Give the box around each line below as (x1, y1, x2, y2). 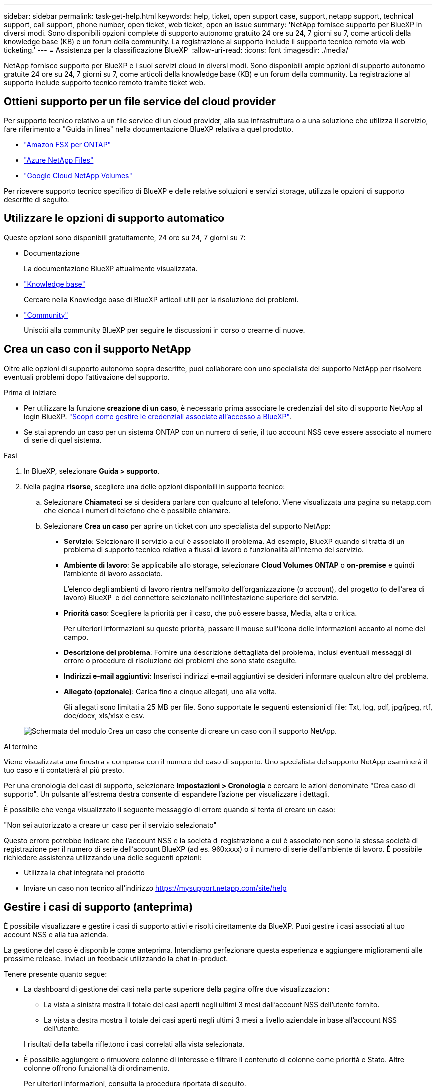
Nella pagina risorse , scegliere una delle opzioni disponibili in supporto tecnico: (24, 482, 285, 491)
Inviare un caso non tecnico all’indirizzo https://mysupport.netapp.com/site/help (24, 883, 287, 892)
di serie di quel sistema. (24, 435, 102, 444)
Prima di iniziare (4, 388, 56, 397)
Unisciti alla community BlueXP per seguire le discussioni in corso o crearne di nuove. (24, 326, 305, 334)
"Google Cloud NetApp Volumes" (24, 171, 133, 180)
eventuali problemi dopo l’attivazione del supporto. (4, 372, 170, 381)
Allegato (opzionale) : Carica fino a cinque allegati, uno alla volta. (64, 687, 277, 696)
